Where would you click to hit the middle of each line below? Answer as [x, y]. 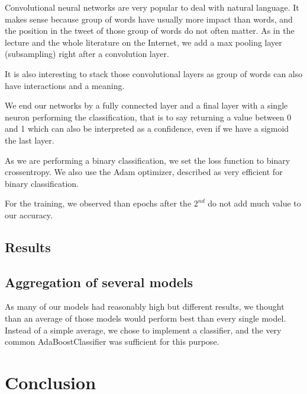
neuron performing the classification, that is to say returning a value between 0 [148, 117]
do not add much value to [254, 203]
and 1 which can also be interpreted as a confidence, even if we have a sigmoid [147, 128]
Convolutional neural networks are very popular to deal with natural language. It [152, 7]
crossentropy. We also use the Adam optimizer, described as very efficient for [144, 172]
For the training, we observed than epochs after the [98, 203]
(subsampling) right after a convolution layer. [87, 54]
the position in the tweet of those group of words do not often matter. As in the [150, 31]
